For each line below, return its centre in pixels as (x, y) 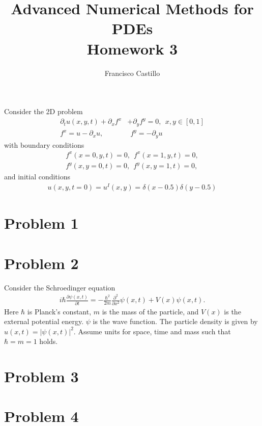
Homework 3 (132, 48)
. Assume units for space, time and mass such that (152, 331)
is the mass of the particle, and (150, 311)
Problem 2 (41, 263)
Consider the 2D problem (43, 111)
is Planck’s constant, (59, 311)
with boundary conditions (44, 144)
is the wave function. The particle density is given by (175, 321)
